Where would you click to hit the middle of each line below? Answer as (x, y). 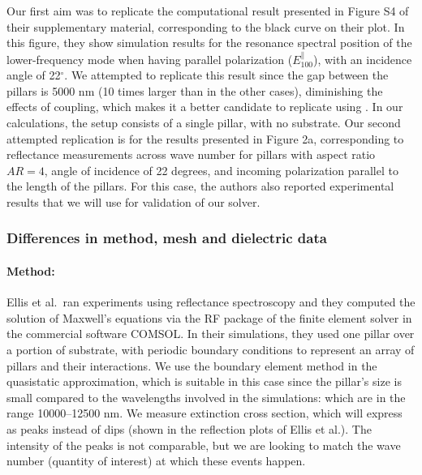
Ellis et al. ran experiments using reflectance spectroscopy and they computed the (211, 302)
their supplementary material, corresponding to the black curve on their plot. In (206, 26)
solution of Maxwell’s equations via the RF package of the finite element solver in (209, 317)
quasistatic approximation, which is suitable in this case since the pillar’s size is (204, 381)
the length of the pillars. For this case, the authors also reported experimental (200, 186)
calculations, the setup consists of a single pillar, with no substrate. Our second (204, 122)
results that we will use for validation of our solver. (133, 201)
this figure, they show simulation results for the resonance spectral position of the (209, 43)
